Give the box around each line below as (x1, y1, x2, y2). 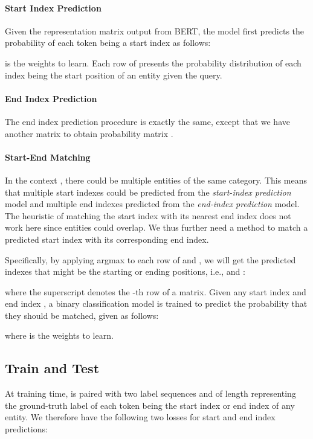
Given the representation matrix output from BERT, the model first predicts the (5, 24, 305, 37)
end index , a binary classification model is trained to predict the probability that (5, 297, 308, 310)
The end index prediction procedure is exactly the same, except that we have (5, 115, 290, 127)
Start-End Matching (5, 150, 91, 163)
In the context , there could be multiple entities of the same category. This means (5, 173, 308, 186)
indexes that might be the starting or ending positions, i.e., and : (5, 265, 245, 278)
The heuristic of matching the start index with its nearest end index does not (5, 209, 291, 222)
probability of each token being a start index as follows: (5, 36, 211, 49)
